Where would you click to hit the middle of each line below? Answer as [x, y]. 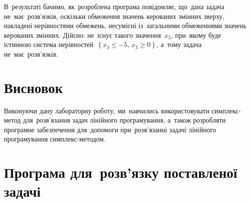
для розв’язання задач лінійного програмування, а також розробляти [124, 120]
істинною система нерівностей [49, 44]
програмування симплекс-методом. [55, 139]
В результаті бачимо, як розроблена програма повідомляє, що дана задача [114, 6]
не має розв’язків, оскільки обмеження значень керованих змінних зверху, [114, 16]
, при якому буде [196, 35]
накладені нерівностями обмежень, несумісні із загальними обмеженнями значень [125, 25]
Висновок [33, 87]
